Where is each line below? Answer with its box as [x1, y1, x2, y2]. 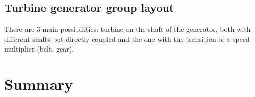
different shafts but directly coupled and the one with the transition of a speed [4, 33, 250, 44]
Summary [4, 74, 73, 94]
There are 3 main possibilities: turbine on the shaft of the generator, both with [4, 23, 251, 34]
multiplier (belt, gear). [4, 43, 74, 54]
